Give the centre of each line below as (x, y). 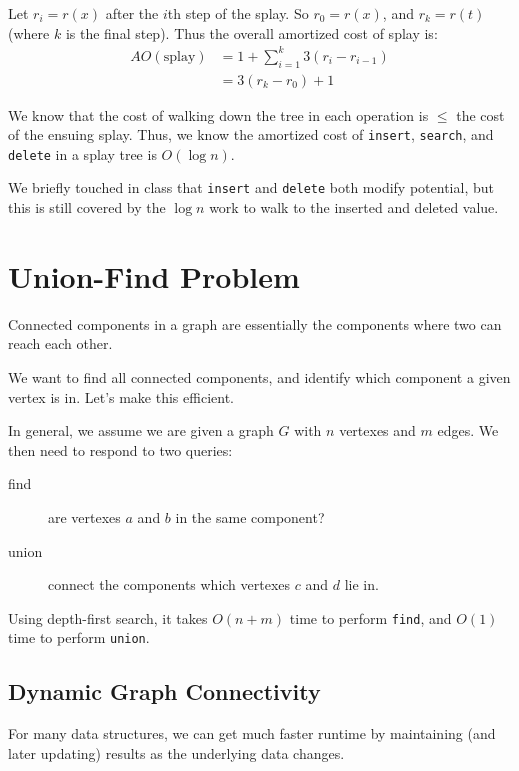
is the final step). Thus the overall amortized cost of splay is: (251, 32)
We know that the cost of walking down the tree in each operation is (218, 114)
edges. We (468, 430)
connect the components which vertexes (169, 584)
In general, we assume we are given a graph (141, 430)
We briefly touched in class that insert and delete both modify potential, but (251, 187)
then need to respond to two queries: (120, 449)
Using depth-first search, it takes (108, 617)
